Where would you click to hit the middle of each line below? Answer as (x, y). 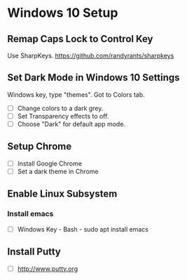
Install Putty (34, 252)
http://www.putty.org (48, 269)
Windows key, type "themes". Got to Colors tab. (76, 94)
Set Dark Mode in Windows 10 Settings (93, 78)
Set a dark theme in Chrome (58, 171)
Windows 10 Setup (63, 13)
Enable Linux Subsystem (62, 194)
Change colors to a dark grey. (60, 108)
